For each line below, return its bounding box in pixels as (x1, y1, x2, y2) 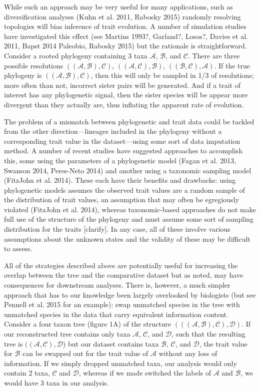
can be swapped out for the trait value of (22, 348, 148, 359)
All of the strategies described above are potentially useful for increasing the (4, 260, 238, 270)
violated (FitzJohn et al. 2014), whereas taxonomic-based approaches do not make (4, 204, 256, 214)
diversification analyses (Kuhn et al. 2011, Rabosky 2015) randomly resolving (4, 11, 241, 21)
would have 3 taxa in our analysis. (4, 377, 109, 388)
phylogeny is (4, 70, 42, 80)
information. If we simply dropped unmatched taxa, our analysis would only (4, 358, 237, 368)
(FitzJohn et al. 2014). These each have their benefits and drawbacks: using (4, 175, 236, 185)
